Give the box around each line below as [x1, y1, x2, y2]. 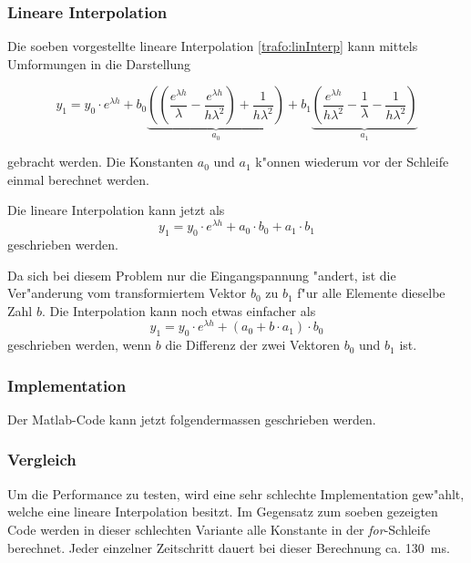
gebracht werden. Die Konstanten [7, 152, 194, 171]
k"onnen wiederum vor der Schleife [255, 152, 449, 171]
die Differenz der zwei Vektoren [165, 335, 340, 354]
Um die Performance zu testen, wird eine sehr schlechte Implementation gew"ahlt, [7, 484, 465, 503]
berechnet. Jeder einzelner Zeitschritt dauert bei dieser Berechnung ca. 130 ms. [7, 537, 450, 557]
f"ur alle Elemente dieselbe [297, 283, 445, 302]
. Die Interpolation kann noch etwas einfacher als [41, 301, 316, 320]
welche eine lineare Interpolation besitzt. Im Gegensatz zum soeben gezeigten [7, 502, 438, 521]
